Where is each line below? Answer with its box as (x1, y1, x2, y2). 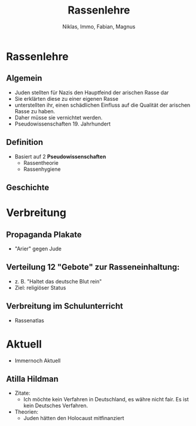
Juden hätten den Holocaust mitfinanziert (23, 415, 125, 422)
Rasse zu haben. (14, 107, 55, 115)
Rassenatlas (14, 316, 44, 324)
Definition (6, 137, 43, 147)
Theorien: (14, 408, 38, 415)
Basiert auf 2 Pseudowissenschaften (14, 153, 107, 160)
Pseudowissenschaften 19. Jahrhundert (14, 120, 111, 127)
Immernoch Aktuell (14, 357, 61, 364)
